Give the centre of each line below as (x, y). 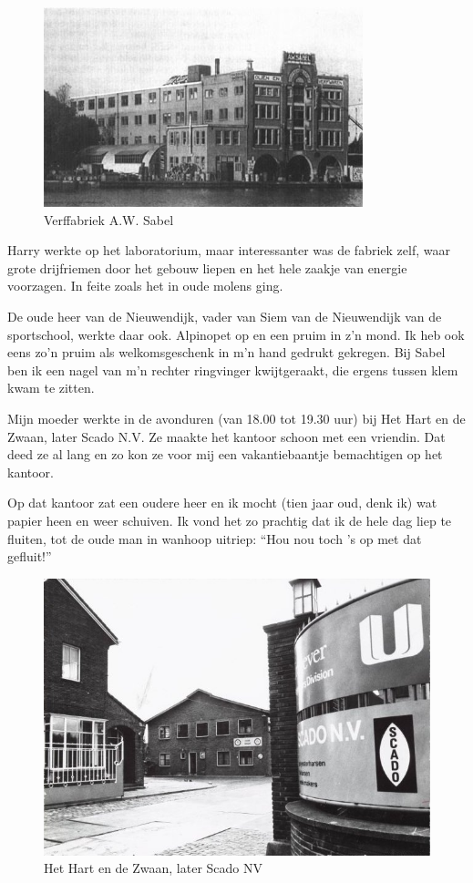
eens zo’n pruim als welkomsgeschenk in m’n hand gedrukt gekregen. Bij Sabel (226, 352)
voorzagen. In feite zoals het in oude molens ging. (145, 286)
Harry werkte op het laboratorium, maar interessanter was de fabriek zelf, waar (229, 250)
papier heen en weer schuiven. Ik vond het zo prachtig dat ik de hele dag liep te (230, 520)
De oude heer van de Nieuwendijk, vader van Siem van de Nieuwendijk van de (225, 316)
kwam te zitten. (51, 388)
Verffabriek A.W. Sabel (109, 219)
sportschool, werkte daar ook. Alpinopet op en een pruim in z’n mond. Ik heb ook (236, 334)
